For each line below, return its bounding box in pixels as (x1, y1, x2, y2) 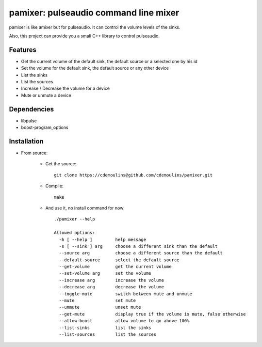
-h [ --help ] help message (59, 237, 147, 242)
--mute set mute (59, 298, 136, 303)
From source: (21, 150, 48, 156)
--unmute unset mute (59, 304, 141, 310)
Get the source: (45, 161, 77, 167)
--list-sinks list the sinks (59, 325, 151, 331)
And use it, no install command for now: (45, 205, 125, 211)
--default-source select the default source (59, 257, 180, 263)
